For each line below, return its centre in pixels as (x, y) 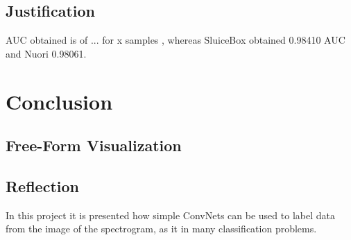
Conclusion (59, 101)
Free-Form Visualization (94, 145)
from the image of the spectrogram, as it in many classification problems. (161, 229)
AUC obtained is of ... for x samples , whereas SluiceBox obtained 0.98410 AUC (175, 40)
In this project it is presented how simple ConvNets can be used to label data (170, 215)
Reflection (42, 186)
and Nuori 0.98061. (46, 53)
